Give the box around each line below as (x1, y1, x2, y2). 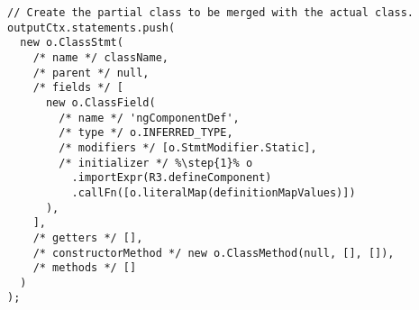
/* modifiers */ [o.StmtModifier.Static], (59, 141, 317, 154)
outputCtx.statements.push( (7, 21, 176, 34)
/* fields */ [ (32, 81, 123, 95)
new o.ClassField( (45, 96, 156, 109)
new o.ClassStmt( (20, 36, 123, 50)
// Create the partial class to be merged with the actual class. (7, 6, 414, 19)
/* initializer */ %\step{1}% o (59, 156, 253, 169)
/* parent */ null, (32, 66, 150, 79)
